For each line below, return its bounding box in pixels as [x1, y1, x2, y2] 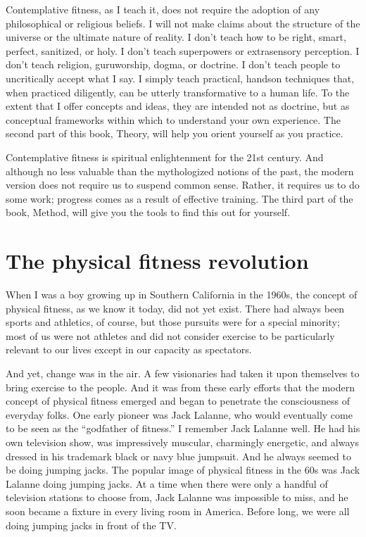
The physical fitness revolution [6, 246, 309, 275]
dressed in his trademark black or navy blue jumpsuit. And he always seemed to [6, 448, 351, 463]
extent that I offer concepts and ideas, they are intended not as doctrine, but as [6, 99, 350, 113]
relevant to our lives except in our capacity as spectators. [6, 342, 252, 357]
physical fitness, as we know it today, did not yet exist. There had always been [6, 301, 345, 315]
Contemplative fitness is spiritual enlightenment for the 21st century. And [6, 149, 324, 164]
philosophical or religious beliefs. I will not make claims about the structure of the [6, 15, 360, 30]
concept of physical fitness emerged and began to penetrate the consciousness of [6, 393, 351, 408]
